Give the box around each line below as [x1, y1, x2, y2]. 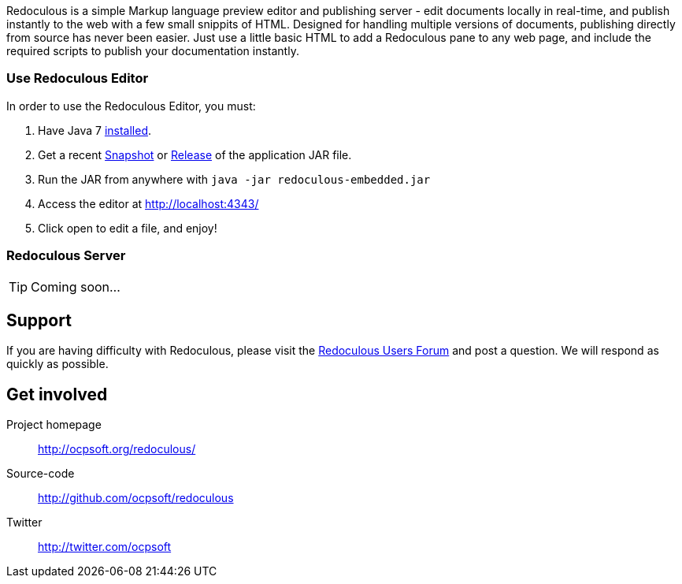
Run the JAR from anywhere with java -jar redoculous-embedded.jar [38, 172, 431, 186]
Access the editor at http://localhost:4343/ [38, 196, 259, 210]
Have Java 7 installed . [38, 123, 151, 137]
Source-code [6, 467, 75, 481]
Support [6, 310, 72, 330]
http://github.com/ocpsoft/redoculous [38, 491, 234, 505]
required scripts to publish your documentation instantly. [6, 44, 299, 58]
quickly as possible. [6, 357, 109, 371]
